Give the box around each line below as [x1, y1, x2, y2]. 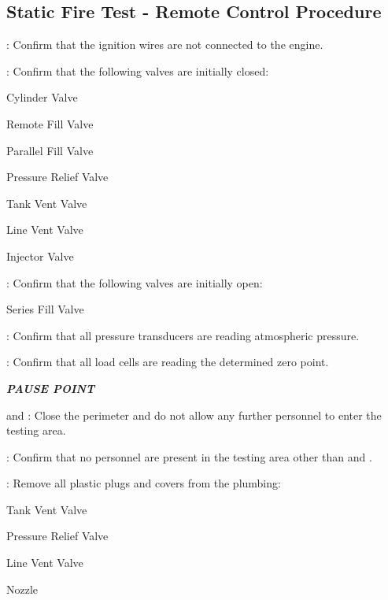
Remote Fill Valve [6, 115, 94, 131]
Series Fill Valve [6, 301, 84, 317]
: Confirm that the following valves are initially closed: [6, 62, 269, 79]
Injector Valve [6, 247, 74, 264]
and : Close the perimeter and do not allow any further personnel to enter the [6, 406, 382, 423]
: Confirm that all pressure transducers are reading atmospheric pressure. [6, 327, 360, 343]
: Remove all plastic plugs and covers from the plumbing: [6, 475, 281, 491]
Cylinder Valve [6, 89, 78, 106]
